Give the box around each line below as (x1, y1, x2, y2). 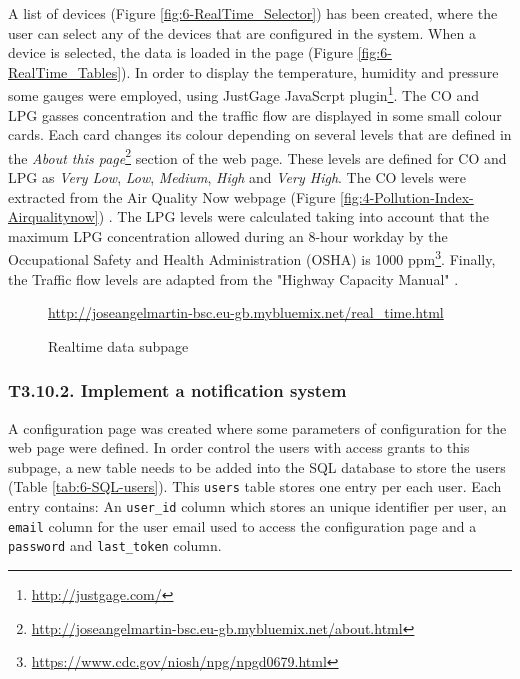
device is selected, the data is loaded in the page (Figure (8, 42, 353, 63)
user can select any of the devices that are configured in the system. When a (8, 22, 476, 43)
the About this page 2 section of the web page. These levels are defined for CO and (8, 144, 507, 168)
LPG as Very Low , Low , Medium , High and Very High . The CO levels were (8, 167, 467, 188)
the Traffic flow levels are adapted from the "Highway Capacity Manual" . (8, 268, 459, 289)
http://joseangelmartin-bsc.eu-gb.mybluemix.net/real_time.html (48, 302, 444, 323)
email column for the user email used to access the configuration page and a (8, 515, 477, 536)
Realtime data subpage (48, 335, 189, 356)
